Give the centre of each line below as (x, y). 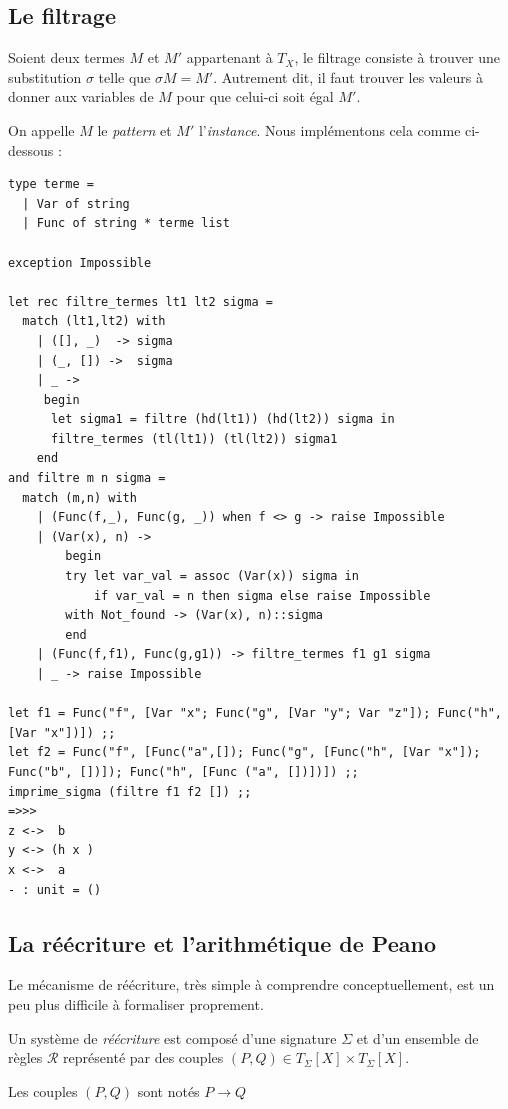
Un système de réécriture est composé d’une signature (172, 1037)
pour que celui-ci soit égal (255, 96)
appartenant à (229, 57)
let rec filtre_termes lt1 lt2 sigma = (140, 301)
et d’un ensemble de (417, 1037)
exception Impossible (80, 262)
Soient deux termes (66, 57)
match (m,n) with (79, 497)
